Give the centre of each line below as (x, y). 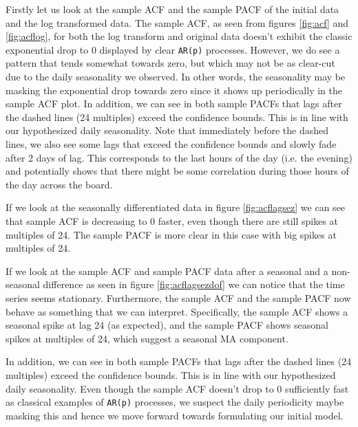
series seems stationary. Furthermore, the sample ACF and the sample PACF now (178, 297)
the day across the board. (59, 184)
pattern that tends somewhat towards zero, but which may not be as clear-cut (170, 63)
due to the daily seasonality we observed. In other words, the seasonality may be (176, 77)
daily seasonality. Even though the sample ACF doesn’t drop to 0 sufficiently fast (177, 388)
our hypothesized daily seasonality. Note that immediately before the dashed (167, 130)
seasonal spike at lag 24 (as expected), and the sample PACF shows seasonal (167, 325)
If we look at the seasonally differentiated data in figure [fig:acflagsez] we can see (176, 207)
